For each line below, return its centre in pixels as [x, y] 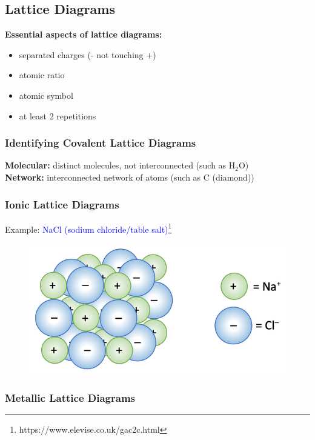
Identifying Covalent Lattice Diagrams [101, 143]
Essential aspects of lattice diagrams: [84, 34]
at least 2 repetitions [58, 115]
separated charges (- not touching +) [88, 54]
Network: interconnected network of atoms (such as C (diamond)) [130, 177]
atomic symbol [46, 95]
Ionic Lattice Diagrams [62, 204]
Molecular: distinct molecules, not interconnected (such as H [120, 165]
